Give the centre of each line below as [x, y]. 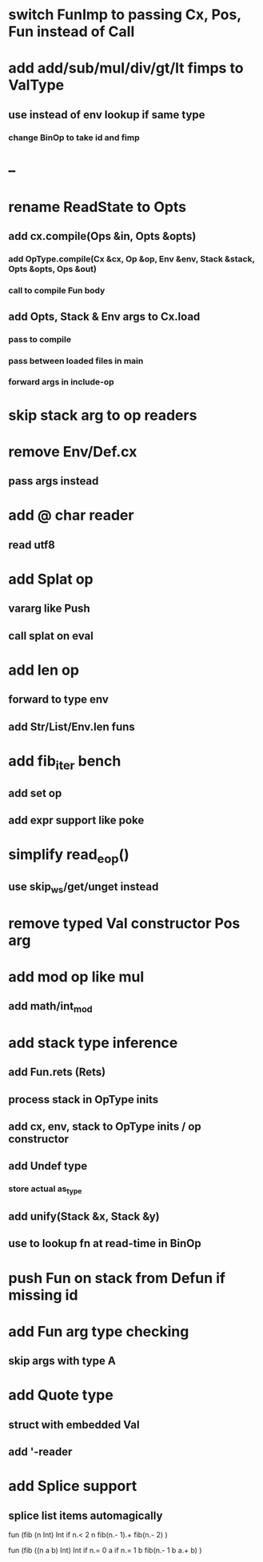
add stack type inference [93, 1043]
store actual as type [45, 1189]
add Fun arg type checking [99, 1331]
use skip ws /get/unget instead [84, 888]
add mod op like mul [76, 977]
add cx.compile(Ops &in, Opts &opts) [102, 236]
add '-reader [40, 1452]
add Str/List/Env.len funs [72, 726]
